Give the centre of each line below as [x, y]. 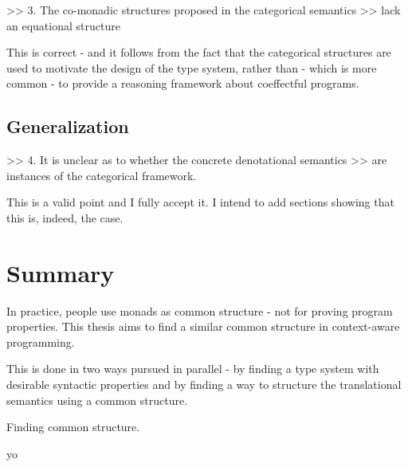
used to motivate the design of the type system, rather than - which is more [192, 67]
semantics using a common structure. [97, 400]
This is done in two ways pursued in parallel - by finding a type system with [193, 369]
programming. [41, 341]
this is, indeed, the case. [65, 217]
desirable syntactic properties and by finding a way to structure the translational [204, 385]
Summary [61, 272]
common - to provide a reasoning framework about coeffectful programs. [183, 83]
